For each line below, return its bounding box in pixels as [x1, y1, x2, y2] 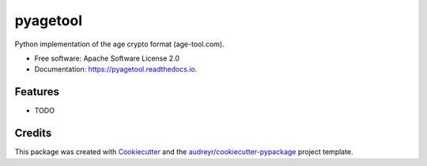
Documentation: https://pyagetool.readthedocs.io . [34, 65, 198, 74]
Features [14, 85, 59, 98]
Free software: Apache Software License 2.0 [34, 53, 180, 63]
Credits [14, 127, 52, 140]
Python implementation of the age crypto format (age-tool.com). [14, 39, 225, 49]
